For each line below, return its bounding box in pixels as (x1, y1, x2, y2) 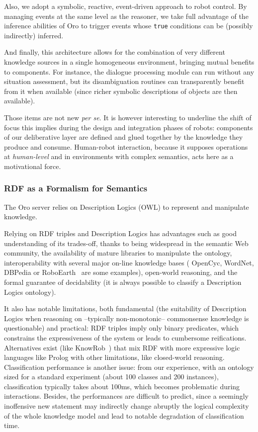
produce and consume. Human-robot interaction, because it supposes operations (4, 141, 248, 152)
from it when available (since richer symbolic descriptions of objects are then (4, 86, 238, 96)
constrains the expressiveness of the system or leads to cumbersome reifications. (4, 332, 247, 343)
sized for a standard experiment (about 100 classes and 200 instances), (4, 371, 219, 382)
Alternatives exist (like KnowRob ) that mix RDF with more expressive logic (4, 342, 240, 352)
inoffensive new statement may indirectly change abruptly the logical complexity (4, 401, 249, 411)
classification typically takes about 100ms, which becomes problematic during (4, 381, 240, 391)
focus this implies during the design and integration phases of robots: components (4, 122, 253, 132)
